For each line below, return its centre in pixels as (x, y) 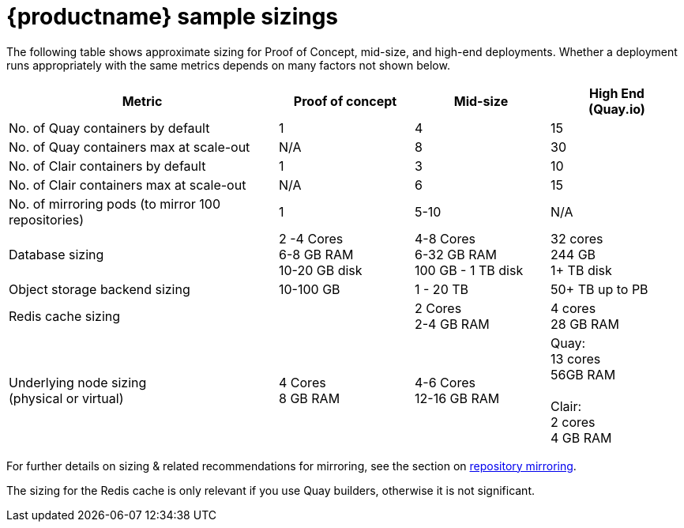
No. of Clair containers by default (107, 166)
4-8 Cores (445, 238)
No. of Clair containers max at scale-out (128, 185)
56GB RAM (583, 374)
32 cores (577, 238)
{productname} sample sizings (173, 17)
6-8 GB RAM (316, 254)
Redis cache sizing (65, 316)
